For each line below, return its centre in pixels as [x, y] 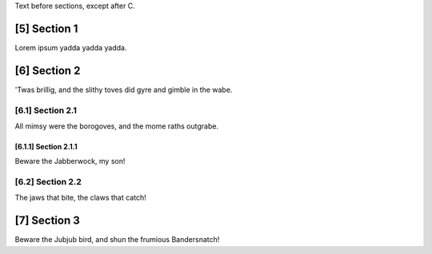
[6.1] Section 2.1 [46, 110]
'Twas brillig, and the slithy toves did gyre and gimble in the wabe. [124, 89]
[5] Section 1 [46, 28]
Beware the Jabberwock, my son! [70, 161]
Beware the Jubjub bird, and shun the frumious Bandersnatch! [117, 240]
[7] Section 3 [47, 221]
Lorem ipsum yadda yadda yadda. [71, 47]
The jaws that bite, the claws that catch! [81, 198]
